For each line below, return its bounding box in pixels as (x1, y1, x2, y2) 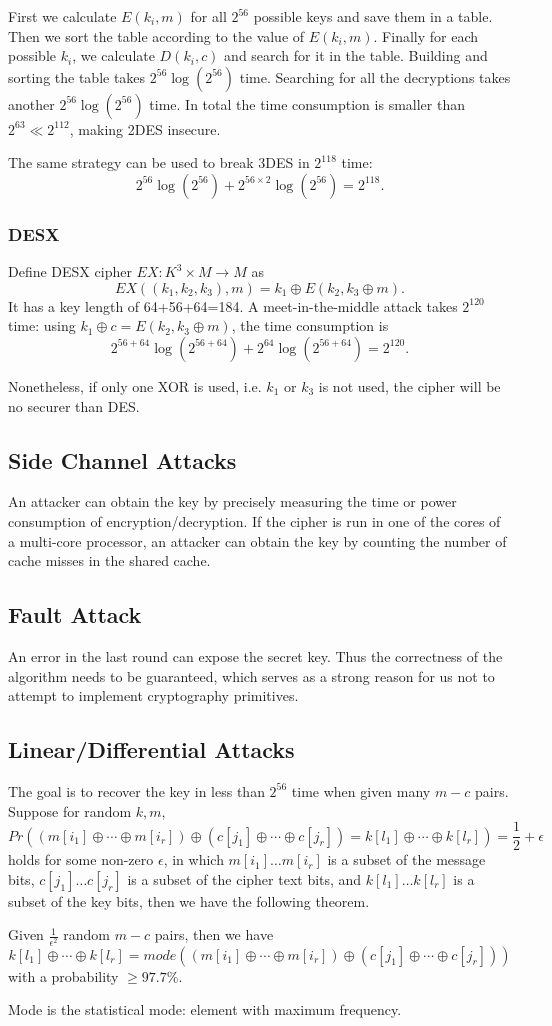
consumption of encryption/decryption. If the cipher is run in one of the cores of (8, 510, 501, 531)
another (8, 93, 55, 114)
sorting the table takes (8, 66, 146, 87)
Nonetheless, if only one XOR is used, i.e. (8, 375, 262, 396)
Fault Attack (8, 599, 142, 630)
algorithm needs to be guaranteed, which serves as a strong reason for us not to (8, 665, 495, 686)
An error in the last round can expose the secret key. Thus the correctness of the (8, 645, 503, 666)
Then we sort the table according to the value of (8, 25, 305, 46)
